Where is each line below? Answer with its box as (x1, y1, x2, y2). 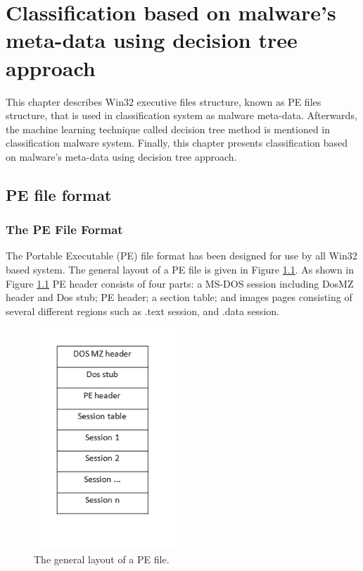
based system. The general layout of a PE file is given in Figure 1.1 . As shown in (6, 262, 355, 277)
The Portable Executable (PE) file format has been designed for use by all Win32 (6, 248, 357, 263)
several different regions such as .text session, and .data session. (6, 303, 279, 318)
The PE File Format (6, 221, 123, 238)
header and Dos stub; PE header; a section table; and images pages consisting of (6, 290, 352, 305)
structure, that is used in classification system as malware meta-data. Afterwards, (6, 108, 357, 123)
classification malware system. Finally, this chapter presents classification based (6, 135, 348, 150)
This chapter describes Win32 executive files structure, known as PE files (6, 94, 321, 109)
